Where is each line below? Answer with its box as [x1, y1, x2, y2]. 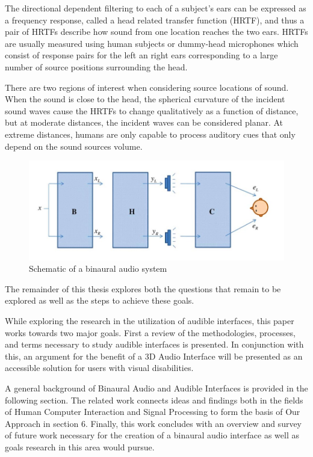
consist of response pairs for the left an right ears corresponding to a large [5, 49, 278, 61]
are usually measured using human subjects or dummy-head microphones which [5, 37, 299, 49]
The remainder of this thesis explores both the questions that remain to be [5, 282, 281, 295]
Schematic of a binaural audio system [29, 262, 167, 275]
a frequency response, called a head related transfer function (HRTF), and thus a [5, 13, 305, 26]
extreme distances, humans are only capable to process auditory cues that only [5, 127, 296, 140]
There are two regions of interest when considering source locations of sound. [5, 81, 289, 93]
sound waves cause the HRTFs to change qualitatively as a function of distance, [5, 104, 299, 117]
